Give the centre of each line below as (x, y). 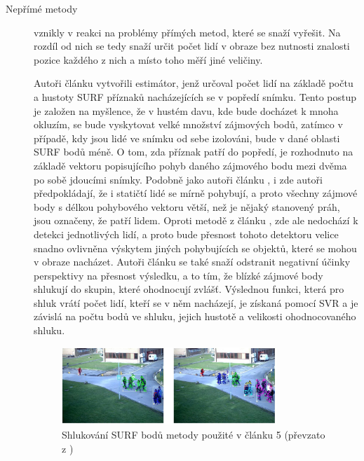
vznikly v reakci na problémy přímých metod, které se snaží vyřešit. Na (187, 32)
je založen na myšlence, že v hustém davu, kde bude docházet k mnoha (186, 110)
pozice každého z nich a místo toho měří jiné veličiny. (148, 59)
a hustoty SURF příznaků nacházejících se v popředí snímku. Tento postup (195, 96)
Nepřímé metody (42, 8)
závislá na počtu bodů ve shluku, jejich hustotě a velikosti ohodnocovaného (195, 316)
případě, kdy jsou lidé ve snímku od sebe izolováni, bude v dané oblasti (187, 138)
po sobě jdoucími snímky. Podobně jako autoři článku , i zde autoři (178, 179)
